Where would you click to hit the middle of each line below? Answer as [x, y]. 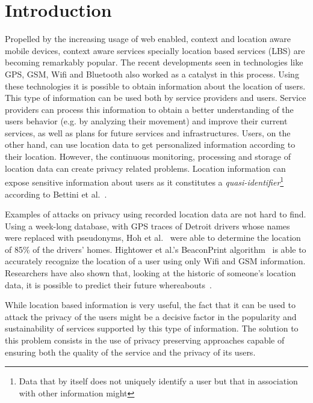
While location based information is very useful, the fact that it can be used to [150, 305]
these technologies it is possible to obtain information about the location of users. [155, 86]
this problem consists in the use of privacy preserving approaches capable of [145, 340]
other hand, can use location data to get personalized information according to [150, 144]
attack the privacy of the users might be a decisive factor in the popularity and [151, 316]
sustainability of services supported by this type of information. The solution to [152, 328]
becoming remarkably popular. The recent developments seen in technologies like [154, 62]
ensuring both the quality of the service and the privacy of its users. [130, 352]
